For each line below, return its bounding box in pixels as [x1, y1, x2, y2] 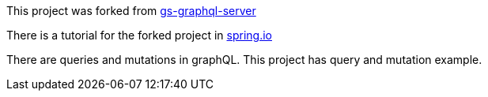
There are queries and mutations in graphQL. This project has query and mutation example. [6, 53, 482, 66]
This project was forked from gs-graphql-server [6, 4, 256, 17]
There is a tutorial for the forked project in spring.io [6, 28, 272, 42]
